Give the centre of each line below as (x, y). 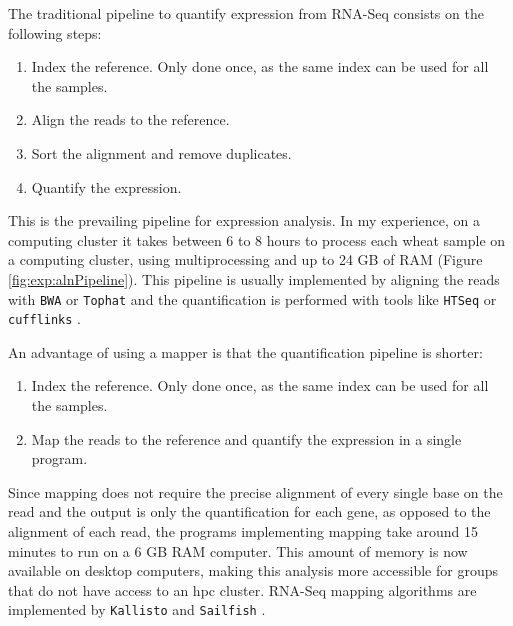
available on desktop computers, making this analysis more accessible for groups (253, 570)
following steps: (55, 32)
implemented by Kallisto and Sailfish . (137, 609)
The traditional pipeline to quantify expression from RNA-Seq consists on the (246, 13)
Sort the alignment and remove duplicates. (161, 152)
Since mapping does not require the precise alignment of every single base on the (255, 491)
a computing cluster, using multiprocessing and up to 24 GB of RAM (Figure (245, 259)
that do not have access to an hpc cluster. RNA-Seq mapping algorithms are (242, 589)
